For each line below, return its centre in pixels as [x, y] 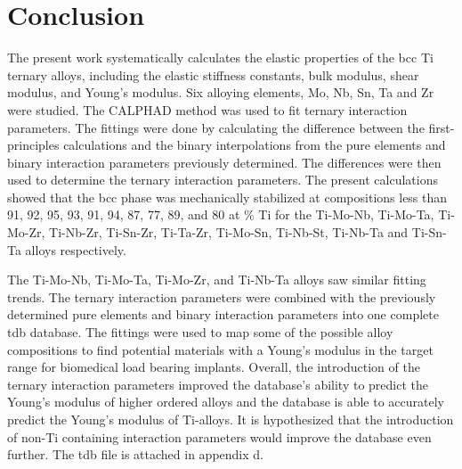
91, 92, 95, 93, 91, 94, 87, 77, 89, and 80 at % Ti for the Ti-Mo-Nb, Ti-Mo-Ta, [221, 214]
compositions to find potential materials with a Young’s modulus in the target [220, 349]
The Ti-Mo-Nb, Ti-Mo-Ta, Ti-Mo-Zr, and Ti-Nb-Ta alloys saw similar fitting [217, 280]
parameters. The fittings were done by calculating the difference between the [216, 127]
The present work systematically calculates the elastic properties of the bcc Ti [220, 58]
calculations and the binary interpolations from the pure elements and [255, 145]
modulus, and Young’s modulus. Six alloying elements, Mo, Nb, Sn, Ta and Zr [221, 92]
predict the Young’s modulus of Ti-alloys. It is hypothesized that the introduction [231, 419]
